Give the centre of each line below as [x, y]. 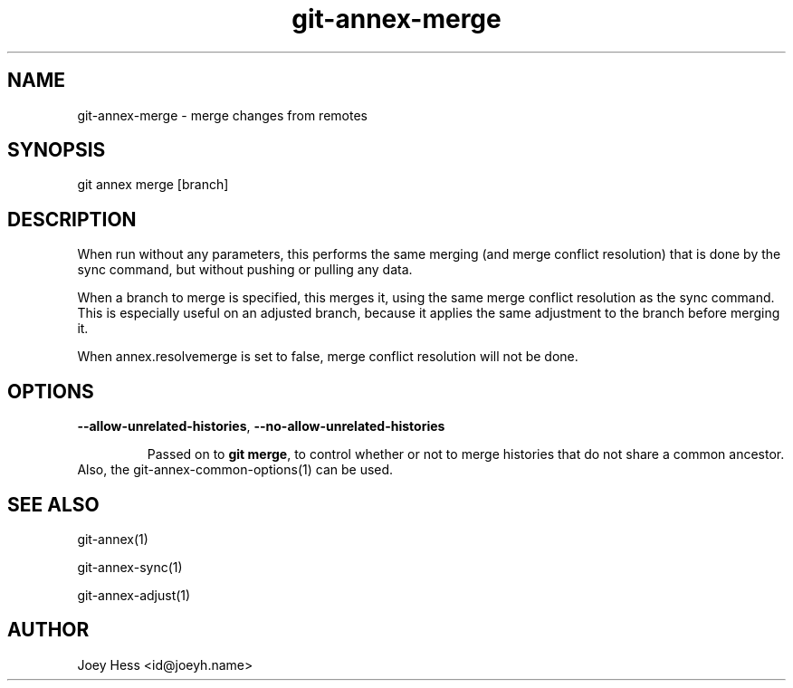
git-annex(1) [113, 539]
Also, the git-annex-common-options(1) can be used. [235, 470]
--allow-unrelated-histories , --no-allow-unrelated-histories [261, 426]
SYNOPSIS [57, 150]
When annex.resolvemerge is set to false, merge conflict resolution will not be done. [328, 357]
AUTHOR [48, 630]
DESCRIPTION [72, 219]
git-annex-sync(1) [130, 567]
